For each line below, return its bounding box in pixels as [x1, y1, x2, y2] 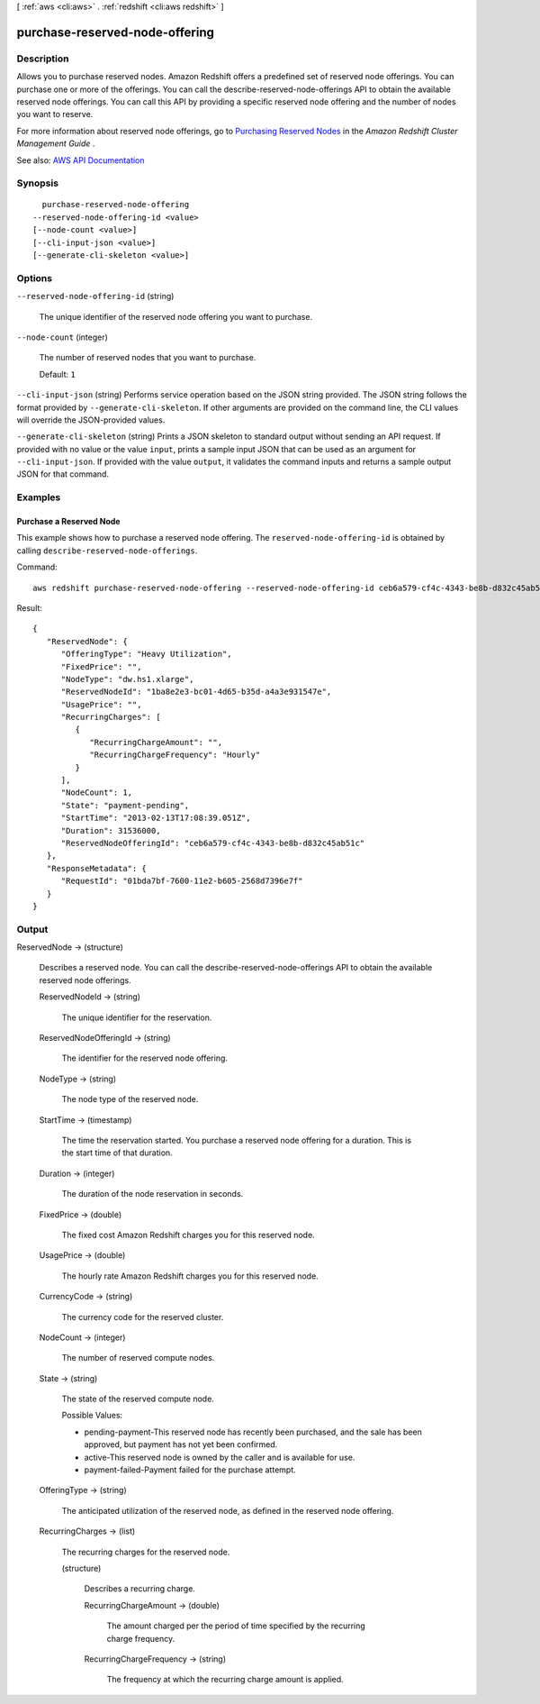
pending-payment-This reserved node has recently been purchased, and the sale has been [84, 1426, 422, 1437]
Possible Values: [61, 1410, 123, 1421]
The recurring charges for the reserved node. [61, 1546, 230, 1557]
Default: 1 [39, 369, 76, 379]
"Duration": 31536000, [60, 825, 161, 835]
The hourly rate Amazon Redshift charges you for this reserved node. [61, 1271, 319, 1281]
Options [16, 271, 53, 284]
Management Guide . [16, 138, 95, 149]
